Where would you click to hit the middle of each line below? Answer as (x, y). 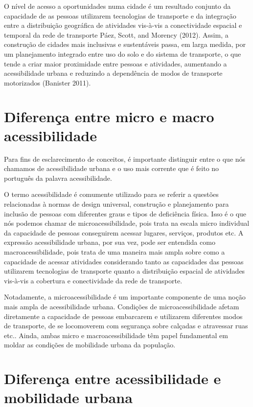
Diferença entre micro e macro (109, 116)
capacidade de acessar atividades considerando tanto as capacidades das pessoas (124, 261)
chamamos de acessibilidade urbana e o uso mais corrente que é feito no (112, 168)
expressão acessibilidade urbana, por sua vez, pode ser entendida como (110, 242)
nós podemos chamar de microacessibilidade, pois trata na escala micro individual (127, 223)
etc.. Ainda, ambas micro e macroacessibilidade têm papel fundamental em (116, 335)
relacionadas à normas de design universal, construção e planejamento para (116, 204)
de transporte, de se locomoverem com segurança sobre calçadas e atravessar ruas (126, 326)
